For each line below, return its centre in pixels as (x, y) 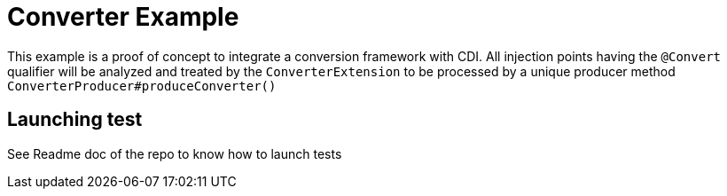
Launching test (75, 120)
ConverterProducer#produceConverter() (142, 86)
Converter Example (123, 17)
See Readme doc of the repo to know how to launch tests (175, 153)
